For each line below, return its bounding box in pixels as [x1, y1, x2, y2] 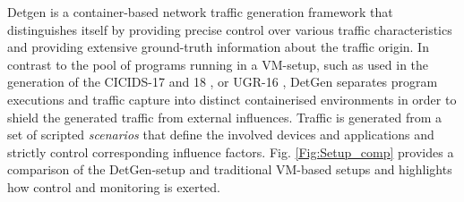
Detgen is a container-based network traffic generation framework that [7, 3, 393, 21]
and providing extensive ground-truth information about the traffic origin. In [7, 38, 429, 56]
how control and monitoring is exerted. [7, 177, 220, 196]
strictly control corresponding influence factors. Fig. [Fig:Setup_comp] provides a [7, 142, 454, 161]
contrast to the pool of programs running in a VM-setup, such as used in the [7, 55, 429, 73]
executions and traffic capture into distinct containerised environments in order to [7, 89, 457, 108]
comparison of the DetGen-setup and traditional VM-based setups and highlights [7, 160, 452, 179]
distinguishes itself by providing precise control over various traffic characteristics [7, 20, 452, 38]
